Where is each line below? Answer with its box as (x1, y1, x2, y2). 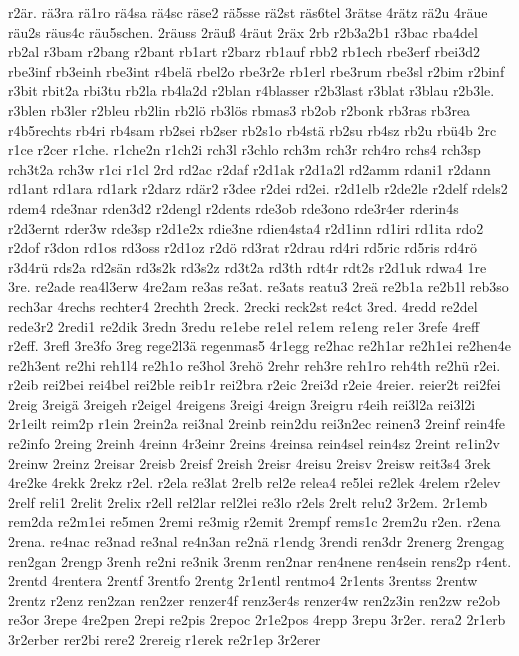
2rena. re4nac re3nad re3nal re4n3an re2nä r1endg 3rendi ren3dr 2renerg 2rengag (8, 531, 504, 552)
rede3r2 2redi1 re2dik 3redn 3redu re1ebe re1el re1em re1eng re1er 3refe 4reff (8, 315, 480, 336)
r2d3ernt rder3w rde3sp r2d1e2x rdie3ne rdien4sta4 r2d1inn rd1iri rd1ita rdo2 (8, 217, 484, 238)
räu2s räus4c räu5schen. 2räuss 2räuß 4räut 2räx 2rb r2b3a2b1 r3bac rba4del (8, 21, 478, 42)
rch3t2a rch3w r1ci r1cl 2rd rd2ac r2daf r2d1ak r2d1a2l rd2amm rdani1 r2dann (8, 158, 491, 179)
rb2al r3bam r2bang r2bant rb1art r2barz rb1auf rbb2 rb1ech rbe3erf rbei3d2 (8, 41, 480, 62)
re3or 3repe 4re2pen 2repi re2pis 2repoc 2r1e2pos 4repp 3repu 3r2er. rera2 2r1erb (8, 609, 506, 630)
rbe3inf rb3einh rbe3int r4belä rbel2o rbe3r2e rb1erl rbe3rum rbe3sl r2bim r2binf (8, 60, 505, 81)
